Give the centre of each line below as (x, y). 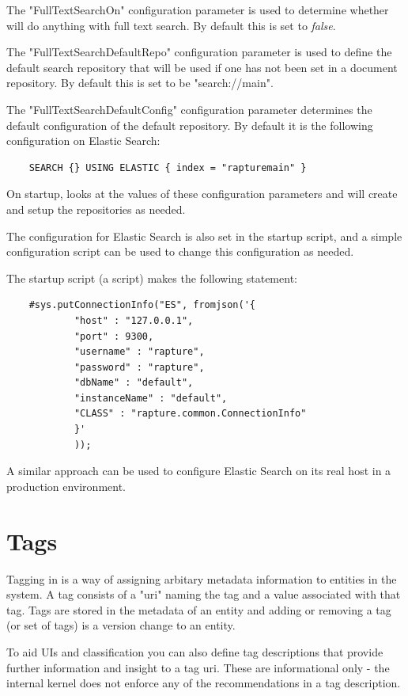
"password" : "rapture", (139, 367)
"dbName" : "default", (134, 383)
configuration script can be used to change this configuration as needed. (180, 251)
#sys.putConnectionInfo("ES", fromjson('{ (142, 305)
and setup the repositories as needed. (96, 209)
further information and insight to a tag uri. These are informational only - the (198, 667)
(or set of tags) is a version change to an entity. (121, 625)
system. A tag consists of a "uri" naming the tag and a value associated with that (204, 594)
